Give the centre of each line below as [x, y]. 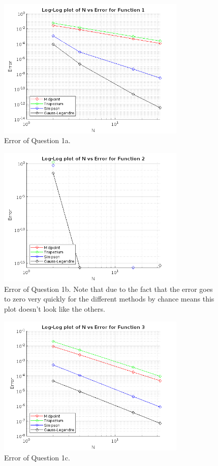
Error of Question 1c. [37, 457]
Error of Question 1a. [37, 140]
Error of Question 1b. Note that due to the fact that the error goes [108, 289]
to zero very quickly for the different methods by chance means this [109, 299]
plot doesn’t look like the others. [55, 309]
